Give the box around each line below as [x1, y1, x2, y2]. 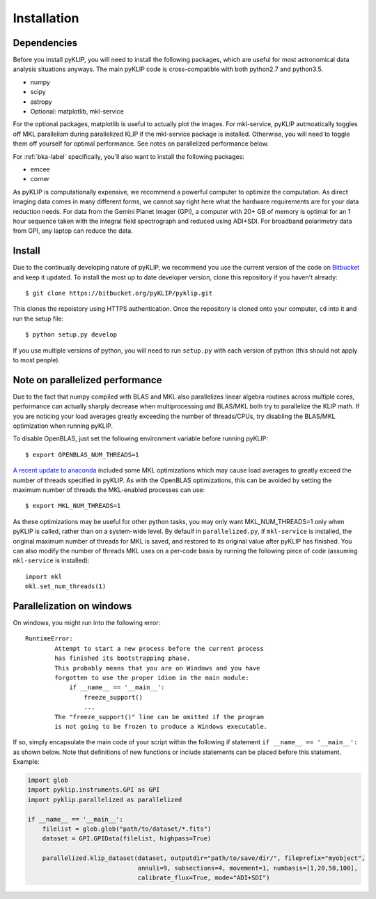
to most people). [13, 355, 61, 364]
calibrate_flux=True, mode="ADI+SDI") [137, 873, 270, 882]
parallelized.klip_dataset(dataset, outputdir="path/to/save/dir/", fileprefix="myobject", [42, 854, 366, 862]
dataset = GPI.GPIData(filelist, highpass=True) [42, 835, 212, 843]
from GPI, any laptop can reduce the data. [13, 226, 134, 235]
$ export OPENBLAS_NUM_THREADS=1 [25, 450, 139, 459]
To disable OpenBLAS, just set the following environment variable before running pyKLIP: [13, 434, 268, 443]
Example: [13, 758, 40, 766]
